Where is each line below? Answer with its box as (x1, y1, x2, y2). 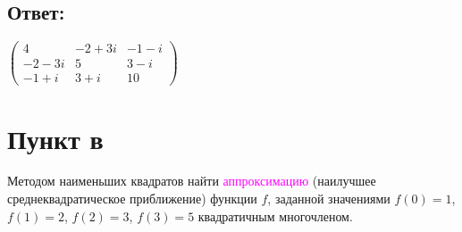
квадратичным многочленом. (197, 206, 353, 225)
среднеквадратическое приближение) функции (7, 189, 257, 208)
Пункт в (7, 120, 104, 156)
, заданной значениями (267, 189, 391, 208)
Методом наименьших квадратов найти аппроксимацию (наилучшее (7, 171, 376, 190)
